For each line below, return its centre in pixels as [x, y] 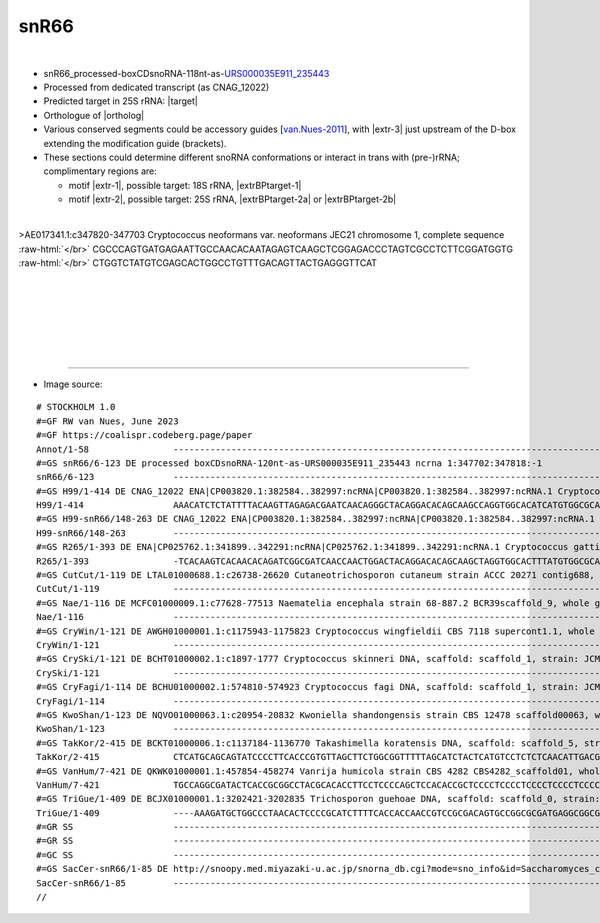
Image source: [73, 384]
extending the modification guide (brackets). [135, 143]
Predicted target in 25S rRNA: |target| [121, 101]
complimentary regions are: [100, 171]
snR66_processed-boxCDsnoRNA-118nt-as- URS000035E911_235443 [186, 73]
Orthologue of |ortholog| [94, 115]
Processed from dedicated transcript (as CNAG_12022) [156, 87]
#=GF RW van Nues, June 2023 [107, 421]
